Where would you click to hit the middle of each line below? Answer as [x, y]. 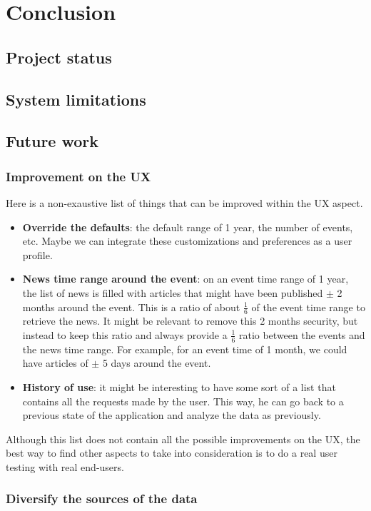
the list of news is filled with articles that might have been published [173, 292]
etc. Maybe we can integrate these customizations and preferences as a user [187, 241]
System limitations [76, 99]
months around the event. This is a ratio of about [131, 307]
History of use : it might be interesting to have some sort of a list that [179, 386]
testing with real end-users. [65, 466]
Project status [59, 57]
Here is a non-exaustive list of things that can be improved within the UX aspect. [184, 202]
